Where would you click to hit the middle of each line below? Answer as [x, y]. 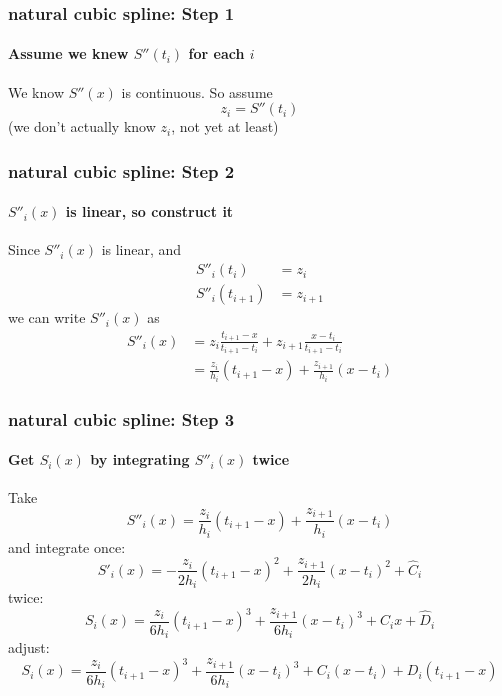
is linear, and [141, 249]
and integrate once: [67, 546]
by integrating [140, 459]
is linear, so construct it [149, 211]
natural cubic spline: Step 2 [121, 170]
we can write [47, 317]
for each [216, 53]
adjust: [29, 647]
